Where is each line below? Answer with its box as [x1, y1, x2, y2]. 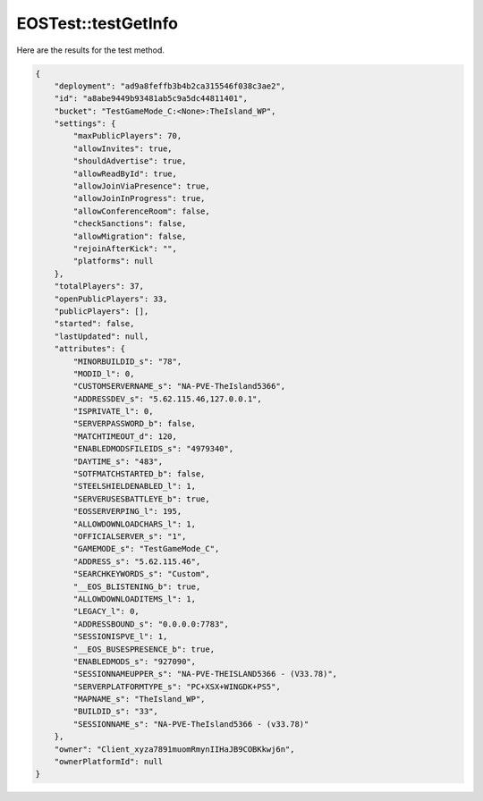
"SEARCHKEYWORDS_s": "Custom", [72, 569, 210, 579]
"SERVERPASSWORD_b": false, [72, 418, 197, 429]
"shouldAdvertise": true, [72, 156, 187, 166]
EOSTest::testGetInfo [16, 13, 179, 33]
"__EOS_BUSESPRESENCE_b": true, [72, 644, 215, 654]
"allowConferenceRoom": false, [72, 206, 210, 216]
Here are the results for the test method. [16, 45, 165, 55]
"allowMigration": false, [72, 231, 187, 241]
